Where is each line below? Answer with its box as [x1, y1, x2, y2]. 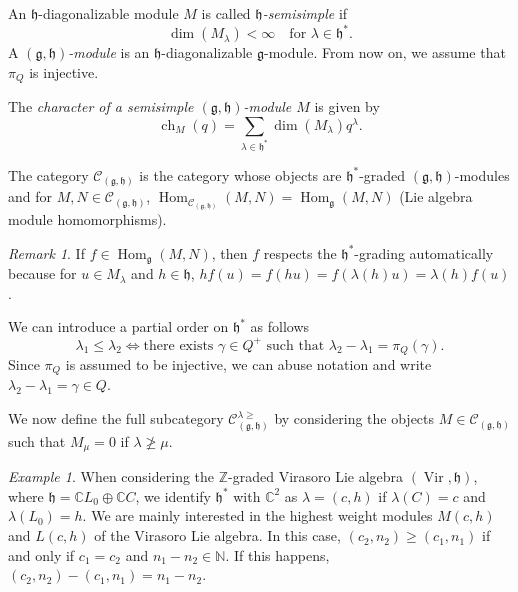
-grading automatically [354, 242, 494, 263]
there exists [143, 338, 214, 353]
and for [8, 186, 53, 207]
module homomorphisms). [8, 209, 167, 230]
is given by [314, 96, 380, 117]
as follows [250, 316, 310, 337]
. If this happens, [225, 544, 330, 565]
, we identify [135, 485, 211, 506]
